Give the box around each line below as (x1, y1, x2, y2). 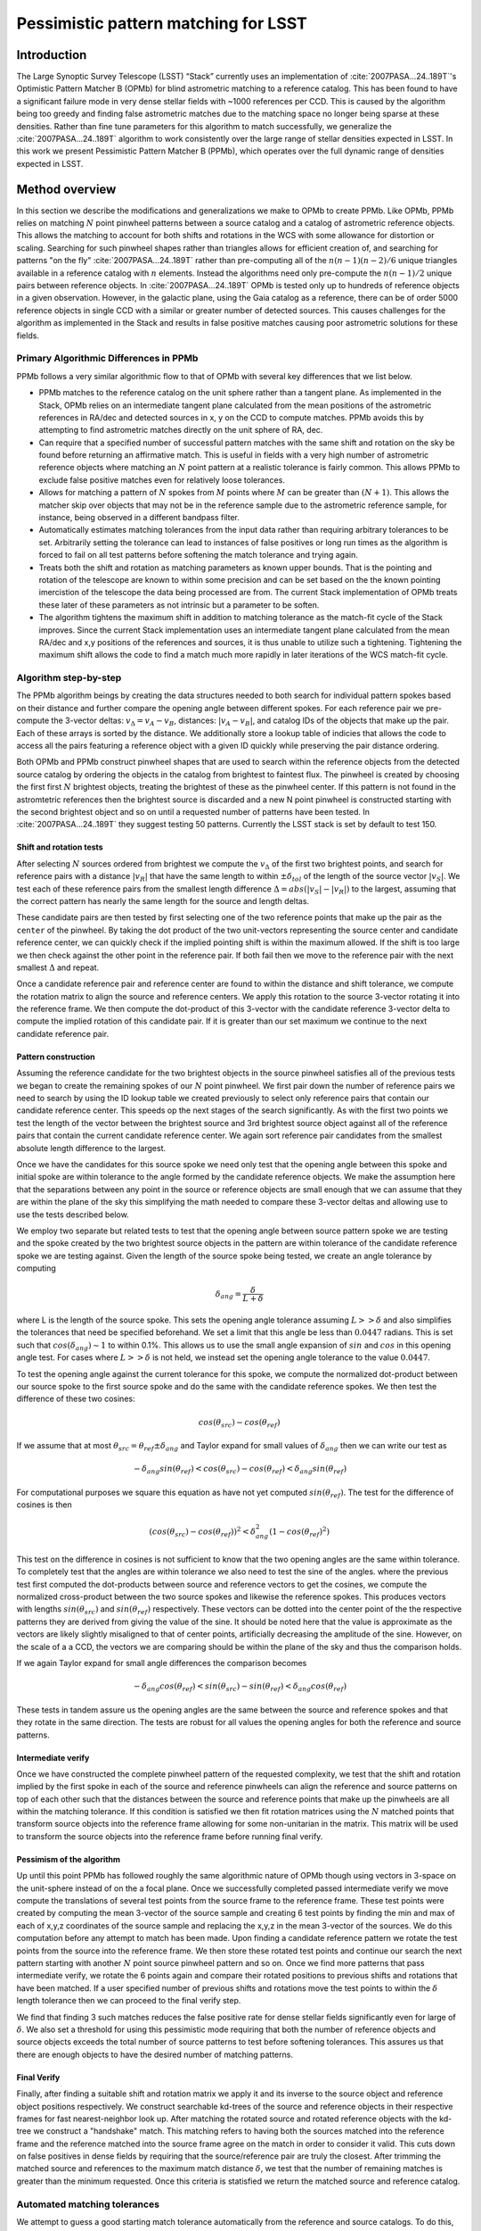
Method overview (16, 181, 117, 196)
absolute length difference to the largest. (16, 1142, 167, 1153)
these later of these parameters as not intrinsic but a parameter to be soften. (38, 599, 320, 610)
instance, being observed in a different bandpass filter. (38, 512, 240, 523)
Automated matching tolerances (16, 2198, 160, 2210)
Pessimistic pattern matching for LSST (16, 13, 307, 33)
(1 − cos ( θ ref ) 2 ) (268, 1525, 330, 1539)
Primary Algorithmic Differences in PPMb (16, 352, 199, 365)
